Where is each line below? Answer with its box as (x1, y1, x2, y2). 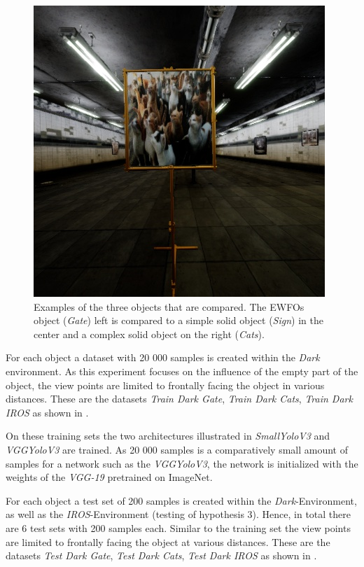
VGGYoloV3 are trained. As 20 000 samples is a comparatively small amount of (6, 442, 349, 456)
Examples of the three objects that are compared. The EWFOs (34, 299, 304, 314)
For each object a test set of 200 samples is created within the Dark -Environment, (6, 493, 357, 507)
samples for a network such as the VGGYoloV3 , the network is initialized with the (6, 456, 358, 470)
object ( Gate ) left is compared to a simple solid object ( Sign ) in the (34, 313, 323, 328)
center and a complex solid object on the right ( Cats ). (34, 326, 265, 341)
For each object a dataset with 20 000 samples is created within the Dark (6, 350, 320, 365)
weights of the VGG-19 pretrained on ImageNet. (6, 470, 213, 484)
